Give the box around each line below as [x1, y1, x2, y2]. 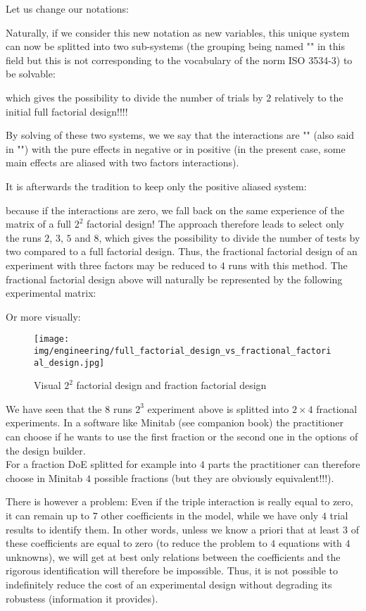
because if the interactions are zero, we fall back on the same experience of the [6, 202, 344, 217]
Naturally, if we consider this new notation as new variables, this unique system [6, 25, 350, 39]
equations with [278, 536, 342, 550]
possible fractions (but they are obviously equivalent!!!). [94, 470, 334, 485]
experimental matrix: [6, 285, 96, 300]
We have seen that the [6, 401, 102, 416]
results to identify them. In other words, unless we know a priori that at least [6, 521, 340, 536]
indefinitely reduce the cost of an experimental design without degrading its [6, 576, 332, 591]
